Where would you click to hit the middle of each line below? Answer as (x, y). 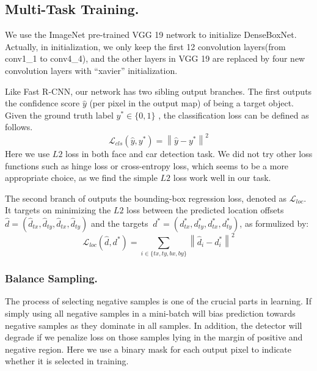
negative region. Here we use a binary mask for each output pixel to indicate (148, 349)
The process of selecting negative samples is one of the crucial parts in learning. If (158, 301)
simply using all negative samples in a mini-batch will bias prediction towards (150, 313)
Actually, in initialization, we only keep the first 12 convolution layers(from (145, 46)
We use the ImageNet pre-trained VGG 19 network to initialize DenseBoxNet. (151, 35)
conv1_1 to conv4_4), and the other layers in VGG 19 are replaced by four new (155, 58)
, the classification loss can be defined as (234, 115)
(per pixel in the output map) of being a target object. (191, 103)
